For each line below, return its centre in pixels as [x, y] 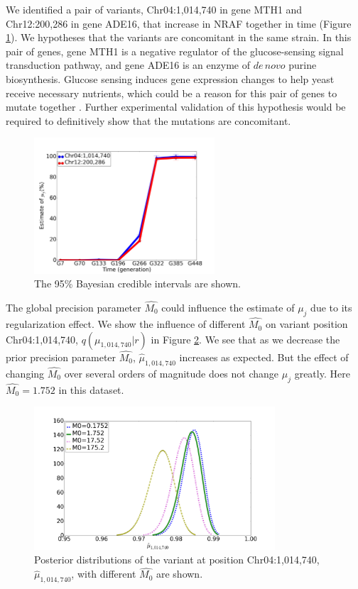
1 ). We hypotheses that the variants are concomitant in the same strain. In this [179, 37]
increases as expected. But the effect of [264, 357]
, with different [104, 574]
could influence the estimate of [228, 308]
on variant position [307, 324]
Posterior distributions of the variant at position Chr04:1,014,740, [177, 560]
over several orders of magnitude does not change [172, 373]
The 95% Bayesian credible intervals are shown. [138, 284]
